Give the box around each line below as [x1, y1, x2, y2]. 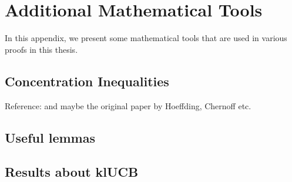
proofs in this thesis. [5, 43, 78, 55]
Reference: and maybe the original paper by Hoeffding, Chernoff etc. [5, 99, 251, 112]
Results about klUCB [5, 163, 139, 181]
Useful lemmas [5, 128, 95, 146]
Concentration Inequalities [5, 72, 169, 90]
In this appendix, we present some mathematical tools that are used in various [5, 32, 287, 44]
